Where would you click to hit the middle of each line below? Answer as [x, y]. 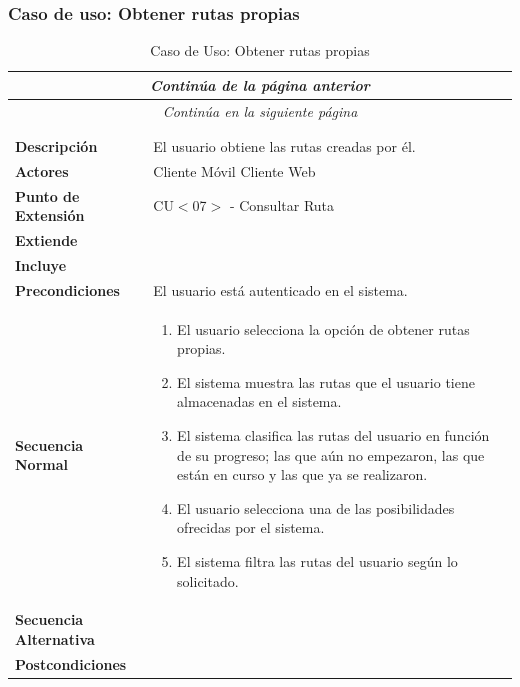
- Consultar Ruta [282, 205]
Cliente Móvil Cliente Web [234, 170]
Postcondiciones [71, 663]
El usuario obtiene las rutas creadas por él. [284, 146]
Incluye [41, 264]
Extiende [46, 240]
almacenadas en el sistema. [259, 401]
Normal [41, 464]
